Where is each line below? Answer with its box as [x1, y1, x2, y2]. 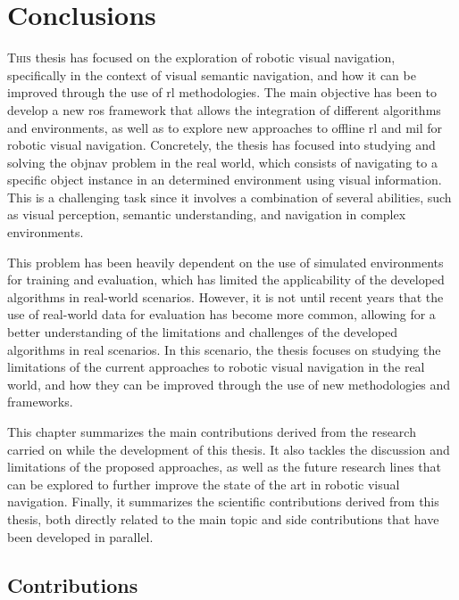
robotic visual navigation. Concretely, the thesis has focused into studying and [7, 136, 436, 154]
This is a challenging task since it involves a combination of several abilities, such [7, 187, 452, 206]
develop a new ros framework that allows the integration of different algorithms [7, 100, 441, 119]
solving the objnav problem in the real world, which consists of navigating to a [7, 152, 438, 171]
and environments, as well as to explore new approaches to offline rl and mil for [7, 118, 443, 136]
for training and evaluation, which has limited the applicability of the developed [7, 270, 445, 289]
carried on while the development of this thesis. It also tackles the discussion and [7, 440, 450, 458]
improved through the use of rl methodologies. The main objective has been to [7, 83, 438, 102]
